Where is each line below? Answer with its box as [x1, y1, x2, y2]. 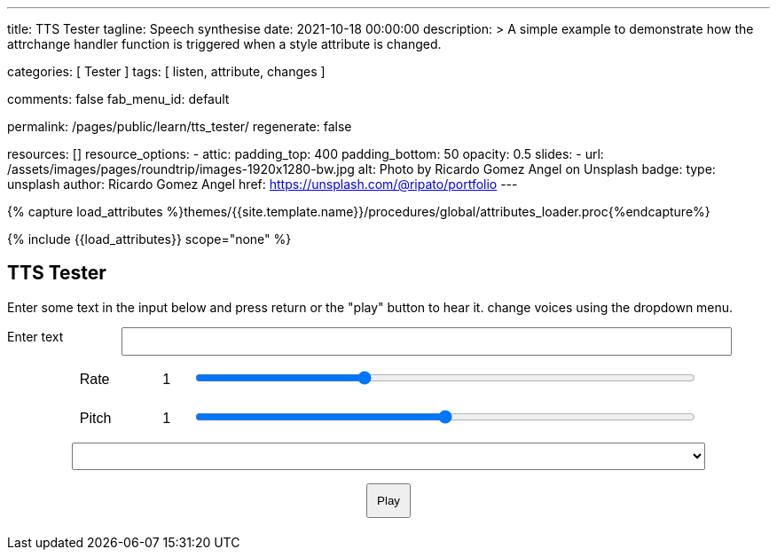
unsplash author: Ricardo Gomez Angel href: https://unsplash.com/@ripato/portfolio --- [7, 177, 518, 192]
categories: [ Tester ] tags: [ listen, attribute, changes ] [7, 64, 326, 79]
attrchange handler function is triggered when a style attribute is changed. [7, 36, 442, 51]
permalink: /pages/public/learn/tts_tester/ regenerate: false [7, 119, 352, 134]
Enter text [7, 328, 64, 344]
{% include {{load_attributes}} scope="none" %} [7, 231, 292, 247]
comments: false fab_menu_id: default [7, 91, 230, 106]
